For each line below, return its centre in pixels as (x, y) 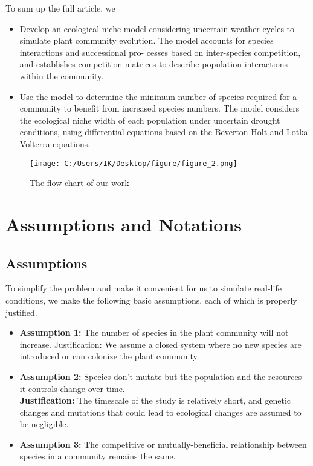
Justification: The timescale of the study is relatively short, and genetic (155, 400)
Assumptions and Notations (124, 224)
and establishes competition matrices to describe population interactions (153, 64)
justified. (21, 312)
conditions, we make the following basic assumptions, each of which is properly (151, 300)
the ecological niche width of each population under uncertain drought (150, 120)
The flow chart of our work (79, 183)
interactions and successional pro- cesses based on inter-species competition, (160, 52)
